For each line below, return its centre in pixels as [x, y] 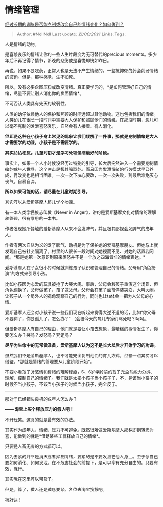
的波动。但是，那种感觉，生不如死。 [41, 77]
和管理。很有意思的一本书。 [33, 218]
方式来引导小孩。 [33, 273]
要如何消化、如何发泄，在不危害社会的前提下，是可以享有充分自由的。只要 [79, 462]
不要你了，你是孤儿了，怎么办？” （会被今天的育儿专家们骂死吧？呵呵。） [78, 318]
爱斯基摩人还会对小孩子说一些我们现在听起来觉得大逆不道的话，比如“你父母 [81, 312]
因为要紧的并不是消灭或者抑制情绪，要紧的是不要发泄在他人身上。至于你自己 [81, 456]
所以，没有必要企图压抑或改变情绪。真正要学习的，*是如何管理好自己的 [76, 87]
